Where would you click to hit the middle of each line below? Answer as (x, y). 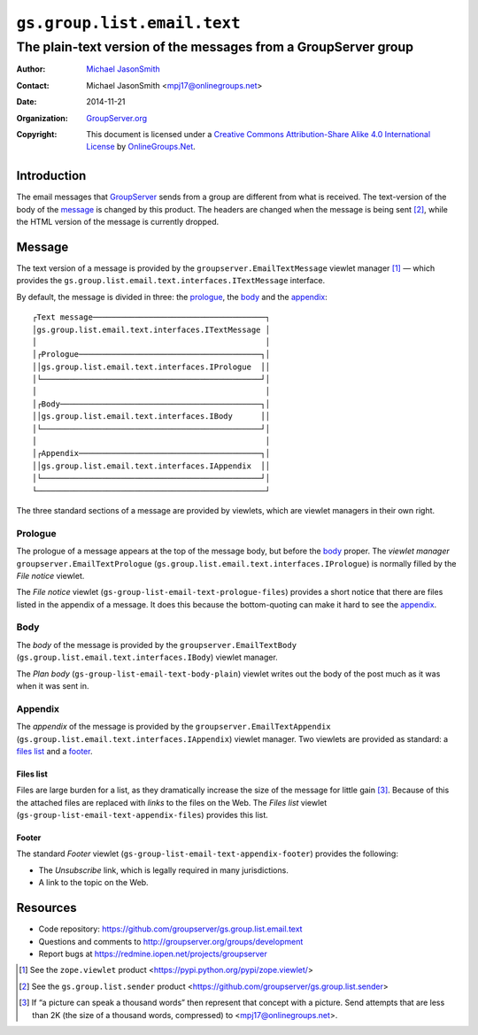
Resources (46, 908)
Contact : (33, 85)
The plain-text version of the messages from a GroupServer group (215, 47)
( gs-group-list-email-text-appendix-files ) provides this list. (143, 815)
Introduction (51, 176)
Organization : (42, 118)
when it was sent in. (53, 685)
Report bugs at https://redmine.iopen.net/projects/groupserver (153, 954)
